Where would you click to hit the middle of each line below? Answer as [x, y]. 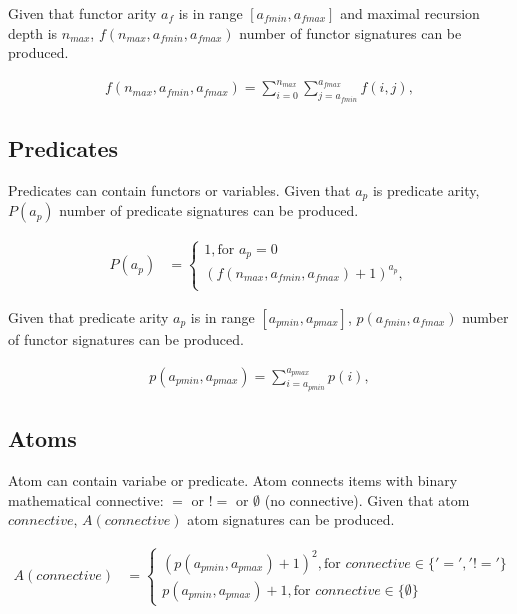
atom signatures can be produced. [291, 519]
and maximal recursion [410, 13]
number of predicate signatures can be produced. [209, 210]
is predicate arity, [426, 189]
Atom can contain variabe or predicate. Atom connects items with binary [233, 480]
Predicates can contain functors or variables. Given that [179, 189]
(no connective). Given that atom [367, 499]
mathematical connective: [86, 499]
